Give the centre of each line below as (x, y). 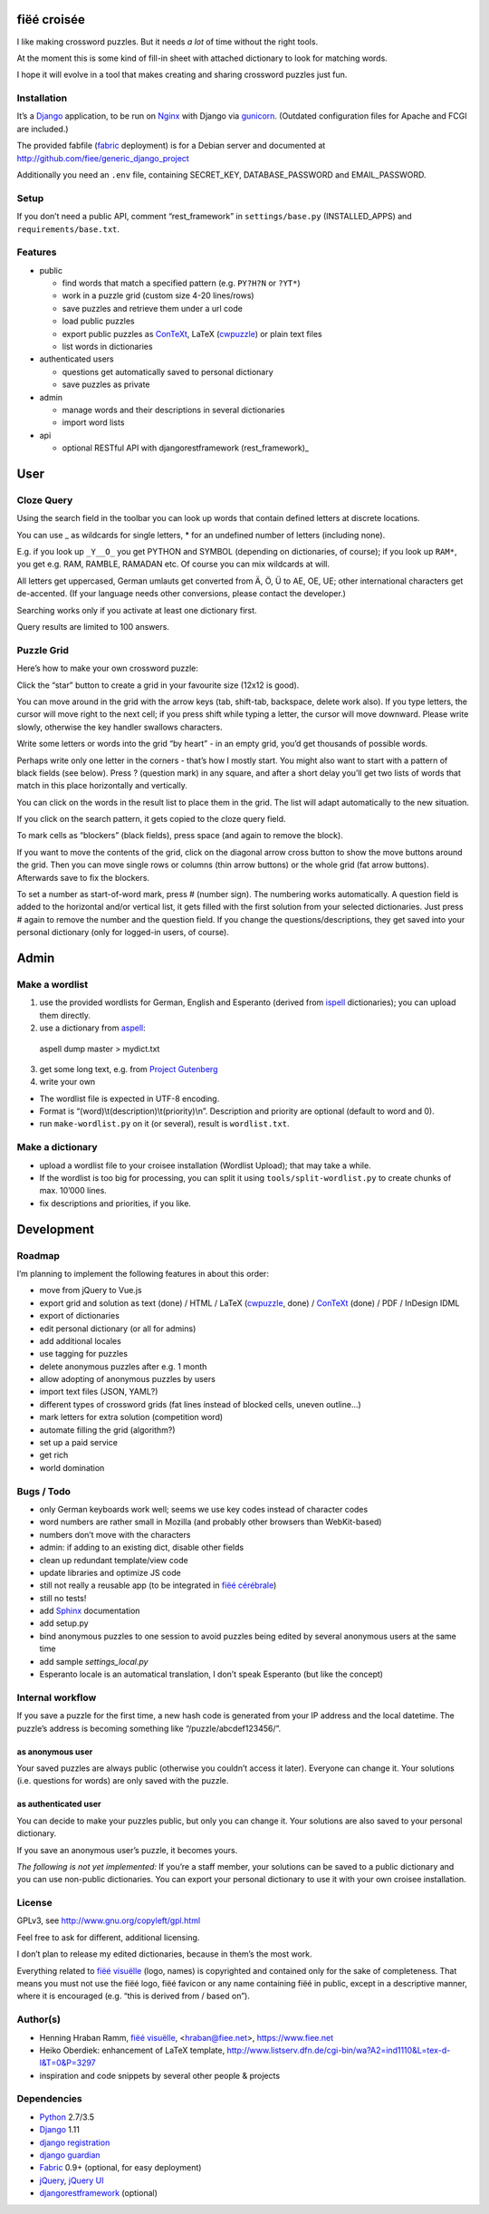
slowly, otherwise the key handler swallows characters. (120, 727)
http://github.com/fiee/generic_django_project (103, 158)
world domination (72, 1467)
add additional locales (80, 1340)
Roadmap (38, 1255)
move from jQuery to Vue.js (91, 1291)
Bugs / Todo (44, 1491)
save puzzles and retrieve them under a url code (153, 308)
